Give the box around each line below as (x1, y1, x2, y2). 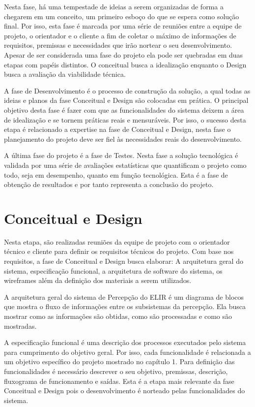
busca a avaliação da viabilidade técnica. (4, 69, 126, 79)
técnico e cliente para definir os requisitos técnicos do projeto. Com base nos (4, 246, 234, 256)
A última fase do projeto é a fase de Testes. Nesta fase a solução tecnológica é (4, 150, 238, 160)
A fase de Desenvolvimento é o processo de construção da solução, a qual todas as (4, 85, 251, 95)
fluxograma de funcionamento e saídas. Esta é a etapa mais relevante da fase (4, 376, 234, 386)
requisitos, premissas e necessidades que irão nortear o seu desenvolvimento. (4, 40, 232, 50)
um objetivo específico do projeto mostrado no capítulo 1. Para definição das (4, 356, 235, 367)
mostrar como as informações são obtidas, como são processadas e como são (4, 311, 232, 321)
